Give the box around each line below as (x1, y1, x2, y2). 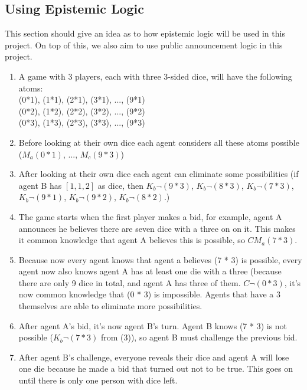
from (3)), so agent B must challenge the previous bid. (100, 331, 298, 343)
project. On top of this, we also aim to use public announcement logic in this (5, 38, 283, 51)
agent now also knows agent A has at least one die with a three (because (18, 265, 282, 277)
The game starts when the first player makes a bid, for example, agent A (18, 210, 282, 222)
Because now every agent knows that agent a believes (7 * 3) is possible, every (18, 253, 302, 266)
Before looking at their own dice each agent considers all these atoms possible (18, 136, 299, 148)
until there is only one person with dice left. (18, 374, 178, 386)
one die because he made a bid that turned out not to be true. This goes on (18, 362, 293, 375)
